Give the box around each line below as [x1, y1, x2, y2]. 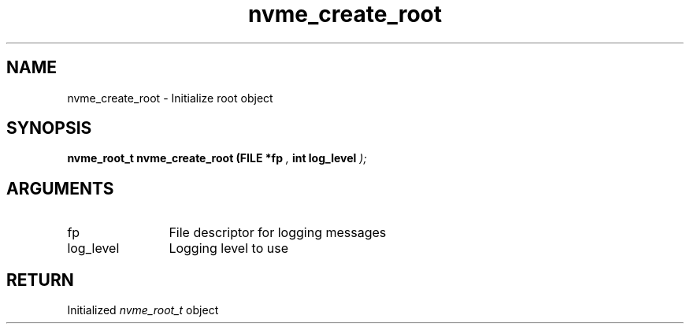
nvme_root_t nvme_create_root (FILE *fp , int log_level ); [67, 151, 367, 165]
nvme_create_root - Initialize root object [67, 91, 273, 105]
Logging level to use [169, 240, 288, 257]
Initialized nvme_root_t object [67, 303, 219, 317]
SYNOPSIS [6, 118, 92, 139]
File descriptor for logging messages [169, 224, 387, 241]
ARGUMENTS [6, 178, 114, 198]
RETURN [6, 269, 74, 290]
